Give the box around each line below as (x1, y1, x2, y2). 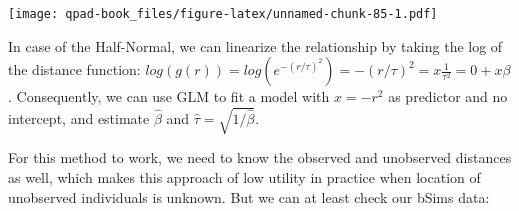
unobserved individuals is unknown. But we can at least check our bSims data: (8, 186, 490, 207)
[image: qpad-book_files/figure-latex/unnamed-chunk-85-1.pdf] (8, 7, 438, 21)
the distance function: (8, 59, 141, 80)
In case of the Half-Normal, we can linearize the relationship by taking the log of (8, 35, 503, 56)
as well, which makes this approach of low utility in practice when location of (8, 166, 481, 187)
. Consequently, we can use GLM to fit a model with (8, 86, 330, 107)
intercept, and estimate (8, 107, 150, 128)
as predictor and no (388, 86, 508, 107)
